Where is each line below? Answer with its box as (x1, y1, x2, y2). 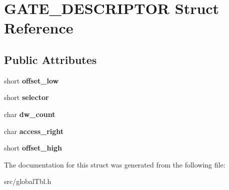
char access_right (4, 125, 64, 136)
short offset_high (4, 142, 62, 153)
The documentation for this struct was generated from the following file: (4, 159, 225, 169)
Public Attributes (4, 51, 97, 67)
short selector (4, 92, 49, 102)
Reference (4, 17, 73, 38)
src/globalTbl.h (4, 176, 51, 186)
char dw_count (4, 108, 55, 119)
